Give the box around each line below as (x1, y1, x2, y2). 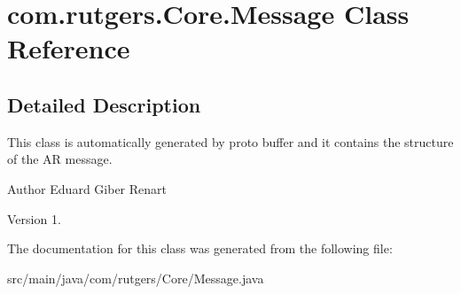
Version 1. (7, 209, 61, 228)
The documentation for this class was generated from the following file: (7, 239, 393, 258)
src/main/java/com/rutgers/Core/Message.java (7, 268, 264, 287)
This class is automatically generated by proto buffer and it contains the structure (7, 132, 454, 151)
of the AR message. (7, 150, 113, 168)
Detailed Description (7, 90, 201, 118)
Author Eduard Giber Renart (7, 179, 167, 197)
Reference (7, 30, 130, 66)
